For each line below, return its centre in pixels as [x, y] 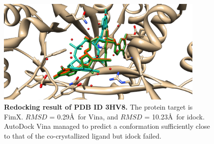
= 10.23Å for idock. [174, 116]
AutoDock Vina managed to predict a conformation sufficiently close [107, 126]
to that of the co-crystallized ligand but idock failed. [83, 135]
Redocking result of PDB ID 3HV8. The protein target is [98, 106]
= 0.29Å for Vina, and [84, 116]
